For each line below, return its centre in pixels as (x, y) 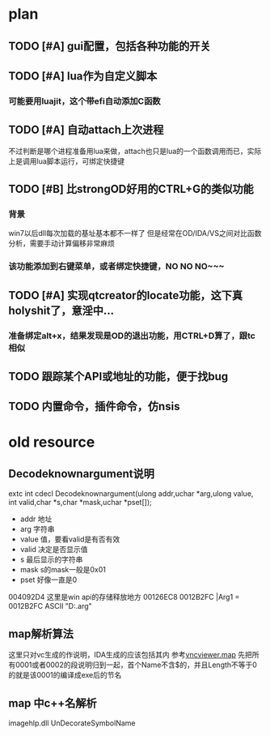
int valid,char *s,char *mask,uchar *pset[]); (80, 503)
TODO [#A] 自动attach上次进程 (86, 130)
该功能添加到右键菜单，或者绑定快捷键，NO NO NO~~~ (116, 267)
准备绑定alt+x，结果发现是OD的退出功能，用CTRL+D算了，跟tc (132, 336)
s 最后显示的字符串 (51, 559)
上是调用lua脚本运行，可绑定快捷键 (67, 161)
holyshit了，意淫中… (61, 310)
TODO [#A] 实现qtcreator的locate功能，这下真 (126, 295)
